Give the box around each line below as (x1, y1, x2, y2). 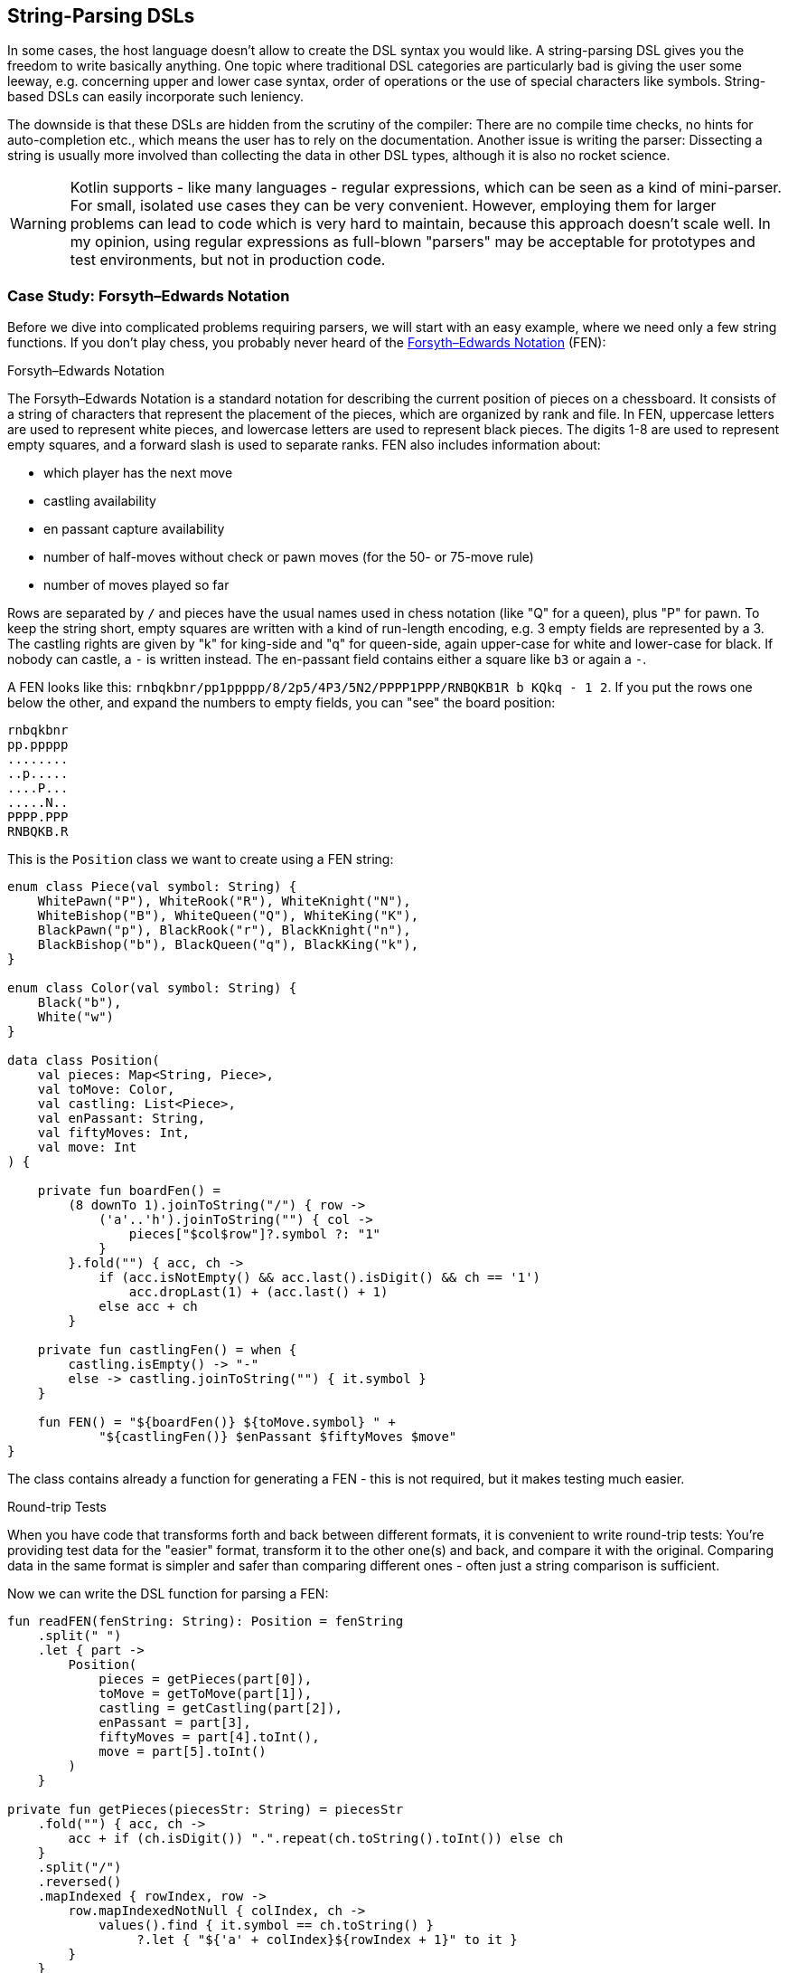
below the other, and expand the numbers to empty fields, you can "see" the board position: (7, 695, 556, 711)
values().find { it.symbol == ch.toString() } (98, 1918, 435, 1933)
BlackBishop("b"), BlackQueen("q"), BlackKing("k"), (37, 937, 419, 953)
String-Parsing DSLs (7, 5, 195, 27)
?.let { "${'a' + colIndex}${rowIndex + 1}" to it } (136, 1932, 518, 1948)
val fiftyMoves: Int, (37, 1125, 191, 1141)
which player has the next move (43, 465, 233, 481)
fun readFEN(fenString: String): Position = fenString (7, 1614, 404, 1629)
